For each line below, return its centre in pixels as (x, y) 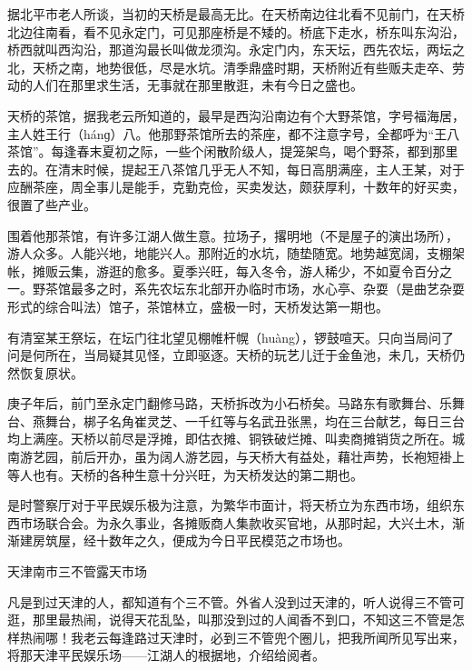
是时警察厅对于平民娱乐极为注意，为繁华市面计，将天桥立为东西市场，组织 (230, 505)
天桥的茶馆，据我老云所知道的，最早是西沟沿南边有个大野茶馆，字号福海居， (236, 115)
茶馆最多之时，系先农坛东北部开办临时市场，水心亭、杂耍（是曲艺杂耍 (255, 289)
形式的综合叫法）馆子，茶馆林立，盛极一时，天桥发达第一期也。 (198, 306)
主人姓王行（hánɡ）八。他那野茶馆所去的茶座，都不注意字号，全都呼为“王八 (234, 133)
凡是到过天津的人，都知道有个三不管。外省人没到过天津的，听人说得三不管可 (236, 601)
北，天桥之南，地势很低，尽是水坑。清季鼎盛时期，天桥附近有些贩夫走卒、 (230, 67)
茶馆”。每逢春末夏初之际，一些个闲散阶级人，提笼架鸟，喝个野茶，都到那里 (233, 151)
